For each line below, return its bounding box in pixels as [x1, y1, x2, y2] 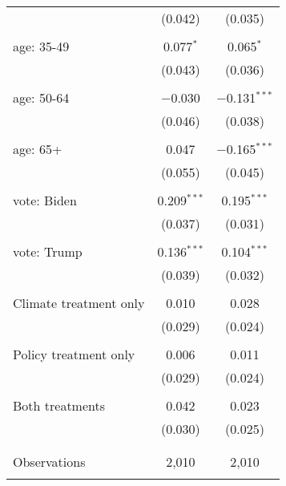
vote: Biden [13, 191, 77, 209]
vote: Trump [13, 242, 83, 261]
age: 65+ [13, 140, 62, 158]
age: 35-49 [13, 37, 70, 55]
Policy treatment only [13, 345, 135, 363]
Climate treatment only [13, 294, 145, 312]
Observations [13, 452, 86, 471]
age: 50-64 [13, 88, 70, 107]
